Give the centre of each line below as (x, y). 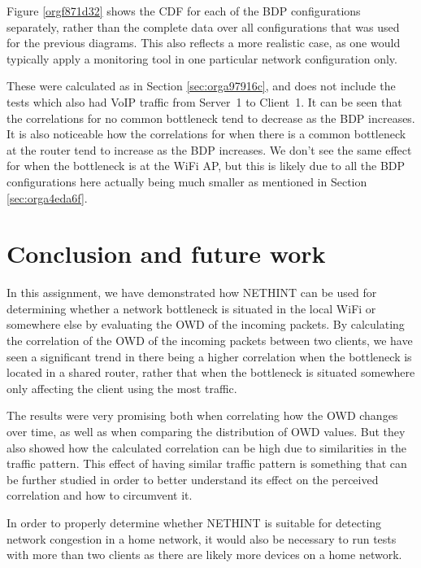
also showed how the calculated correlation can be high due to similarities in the (206, 447)
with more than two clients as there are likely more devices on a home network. (204, 555)
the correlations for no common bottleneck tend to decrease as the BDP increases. (211, 118)
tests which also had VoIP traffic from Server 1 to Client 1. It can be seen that (204, 101)
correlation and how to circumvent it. (100, 495)
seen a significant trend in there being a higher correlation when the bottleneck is (209, 356)
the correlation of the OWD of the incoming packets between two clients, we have (210, 341)
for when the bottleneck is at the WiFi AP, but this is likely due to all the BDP (206, 166)
